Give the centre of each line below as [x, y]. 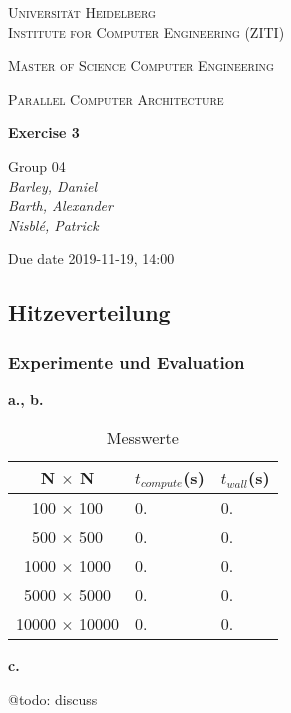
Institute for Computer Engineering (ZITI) [146, 31]
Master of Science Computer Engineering [141, 65]
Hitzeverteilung [89, 312]
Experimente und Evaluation [126, 361]
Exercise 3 [44, 132]
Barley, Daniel [52, 185]
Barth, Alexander [60, 205]
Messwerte [142, 437]
